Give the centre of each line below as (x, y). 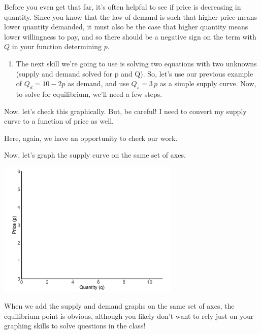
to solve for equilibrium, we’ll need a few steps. (89, 94)
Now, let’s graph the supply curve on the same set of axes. (95, 155)
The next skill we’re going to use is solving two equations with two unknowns (136, 63)
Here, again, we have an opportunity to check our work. (91, 138)
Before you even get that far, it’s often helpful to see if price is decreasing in (123, 7)
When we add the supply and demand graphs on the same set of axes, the (119, 306)
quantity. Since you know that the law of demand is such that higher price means (131, 16)
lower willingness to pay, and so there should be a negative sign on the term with (130, 36)
